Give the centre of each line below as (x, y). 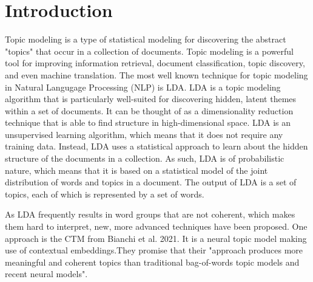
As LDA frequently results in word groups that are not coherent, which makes (150, 214)
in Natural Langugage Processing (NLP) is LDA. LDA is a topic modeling (143, 87)
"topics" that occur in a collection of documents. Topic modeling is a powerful (149, 51)
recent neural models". (46, 274)
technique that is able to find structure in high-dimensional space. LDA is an (148, 122)
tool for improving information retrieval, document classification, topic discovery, (155, 63)
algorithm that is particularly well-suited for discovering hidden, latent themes (151, 99)
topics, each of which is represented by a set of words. (105, 194)
